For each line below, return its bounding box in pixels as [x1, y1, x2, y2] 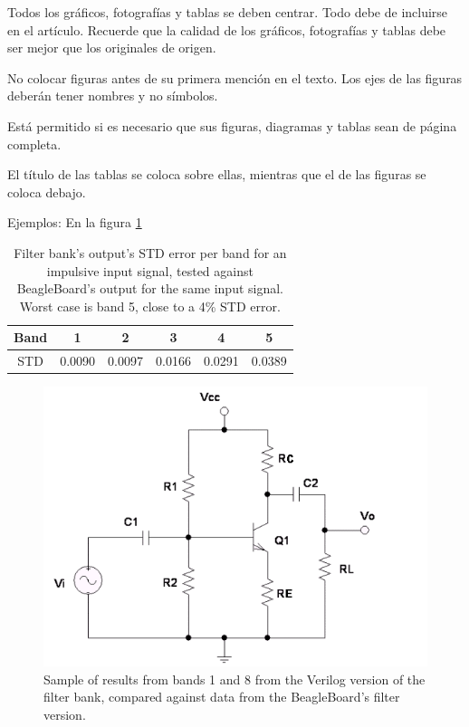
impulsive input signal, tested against [46, 261, 254, 280]
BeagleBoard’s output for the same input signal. [16, 279, 284, 298]
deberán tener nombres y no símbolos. [7, 86, 218, 105]
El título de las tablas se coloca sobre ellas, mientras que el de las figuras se [7, 165, 426, 184]
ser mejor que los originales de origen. [7, 38, 216, 57]
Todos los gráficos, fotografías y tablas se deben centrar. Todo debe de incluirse [7, 3, 448, 21]
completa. [7, 134, 62, 153]
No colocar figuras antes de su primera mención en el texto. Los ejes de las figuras [7, 68, 463, 87]
